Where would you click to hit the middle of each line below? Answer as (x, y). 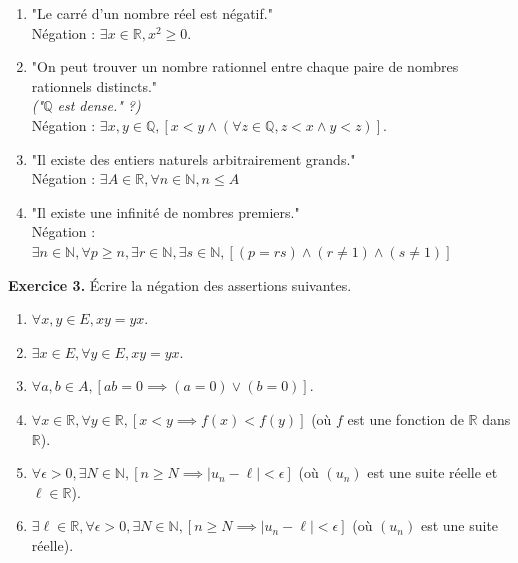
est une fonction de (405, 418)
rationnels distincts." (94, 85)
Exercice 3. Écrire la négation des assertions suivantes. (180, 284)
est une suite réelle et (432, 472)
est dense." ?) (99, 105)
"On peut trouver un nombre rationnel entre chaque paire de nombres (245, 66)
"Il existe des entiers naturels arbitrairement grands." (193, 158)
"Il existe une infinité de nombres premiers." (165, 211)
